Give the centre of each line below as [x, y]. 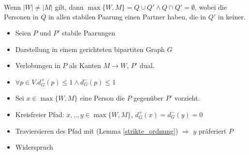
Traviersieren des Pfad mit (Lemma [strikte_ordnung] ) [97, 130]
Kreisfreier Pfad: [40, 114]
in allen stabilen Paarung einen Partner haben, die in [127, 16]
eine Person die [102, 98]
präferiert [213, 130]
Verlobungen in [38, 65]
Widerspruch [34, 147]
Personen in [21, 16]
